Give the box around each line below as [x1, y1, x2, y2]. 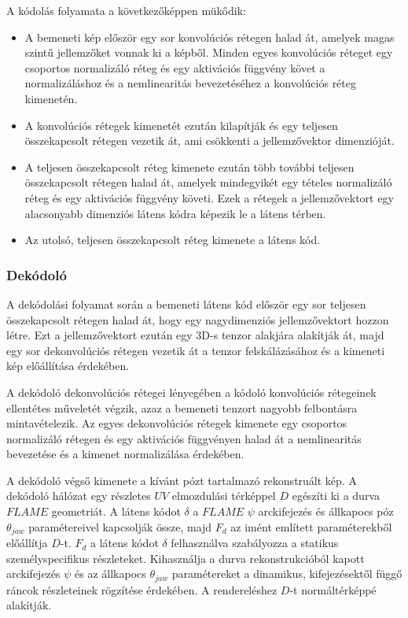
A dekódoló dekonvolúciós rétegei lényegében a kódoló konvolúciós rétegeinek [6, 383, 377, 400]
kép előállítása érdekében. [6, 357, 130, 374]
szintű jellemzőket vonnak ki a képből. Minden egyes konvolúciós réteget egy [24, 44, 393, 61]
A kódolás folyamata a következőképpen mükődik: [6, 2, 246, 18]
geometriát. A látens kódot [51, 503, 181, 520]
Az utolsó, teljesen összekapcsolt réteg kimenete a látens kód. [24, 231, 321, 248]
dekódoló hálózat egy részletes [6, 487, 151, 504]
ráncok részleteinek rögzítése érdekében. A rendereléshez [6, 581, 278, 598]
